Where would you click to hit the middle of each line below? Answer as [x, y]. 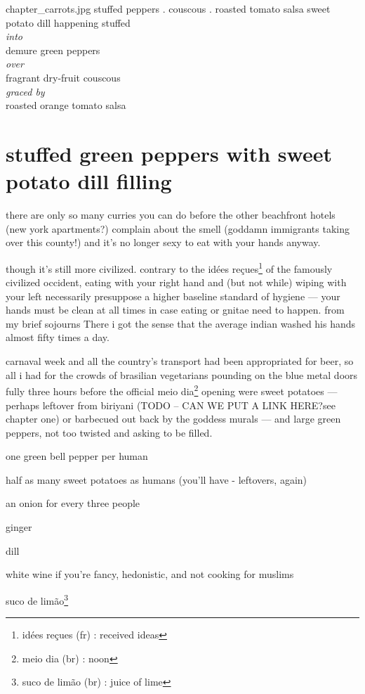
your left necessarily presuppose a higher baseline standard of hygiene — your [173, 296]
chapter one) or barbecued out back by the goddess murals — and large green [173, 419]
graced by [25, 91]
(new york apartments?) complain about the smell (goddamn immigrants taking [178, 228]
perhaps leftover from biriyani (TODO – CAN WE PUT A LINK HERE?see [171, 405]
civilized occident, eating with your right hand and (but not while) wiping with [176, 282]
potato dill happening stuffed [68, 22]
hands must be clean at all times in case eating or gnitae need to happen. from [175, 310]
